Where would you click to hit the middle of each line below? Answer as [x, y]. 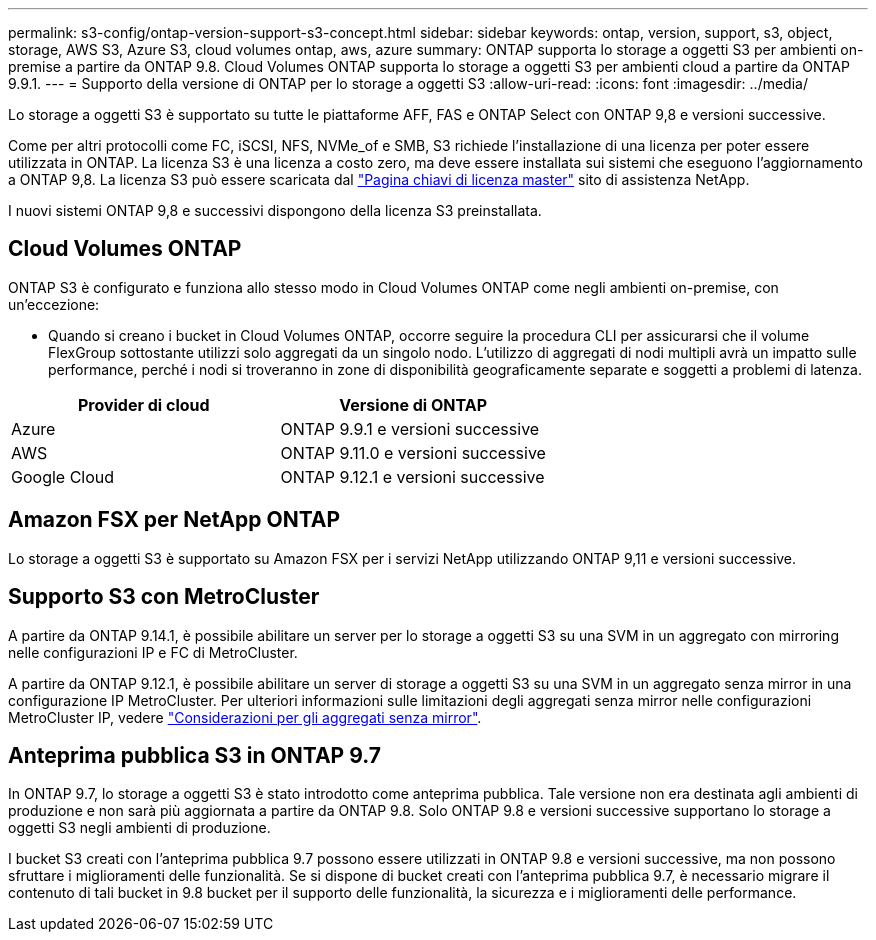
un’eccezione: [54, 304]
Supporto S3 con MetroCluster [164, 597]
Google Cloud [63, 476]
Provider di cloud [143, 404]
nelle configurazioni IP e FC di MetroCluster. [153, 652]
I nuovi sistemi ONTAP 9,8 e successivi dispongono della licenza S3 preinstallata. [275, 210]
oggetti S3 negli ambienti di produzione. [139, 828]
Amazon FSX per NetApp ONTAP [174, 520]
